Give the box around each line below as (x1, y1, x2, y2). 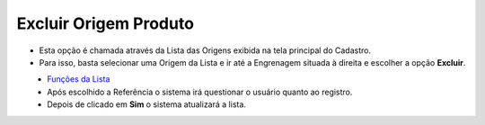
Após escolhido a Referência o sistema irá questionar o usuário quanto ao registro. (47, 86, 353, 97)
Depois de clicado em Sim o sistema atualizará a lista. (47, 99, 247, 110)
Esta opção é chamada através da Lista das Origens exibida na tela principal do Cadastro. (39, 45, 372, 56)
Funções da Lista (47, 74, 110, 85)
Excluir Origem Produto (16, 13, 195, 33)
